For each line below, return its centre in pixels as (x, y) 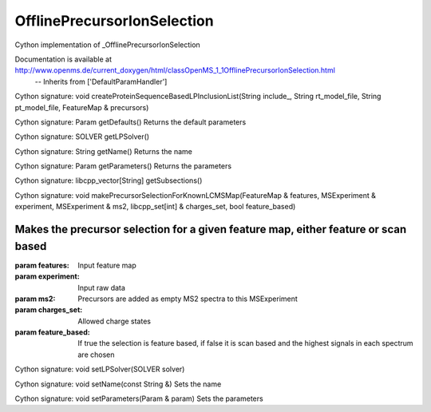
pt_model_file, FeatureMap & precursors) (82, 107)
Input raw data (101, 287)
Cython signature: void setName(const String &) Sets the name (118, 384)
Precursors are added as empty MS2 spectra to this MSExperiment (188, 299)
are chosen (96, 355)
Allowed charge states (115, 321)
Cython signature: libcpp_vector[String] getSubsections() (109, 180)
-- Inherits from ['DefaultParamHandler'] (101, 81)
